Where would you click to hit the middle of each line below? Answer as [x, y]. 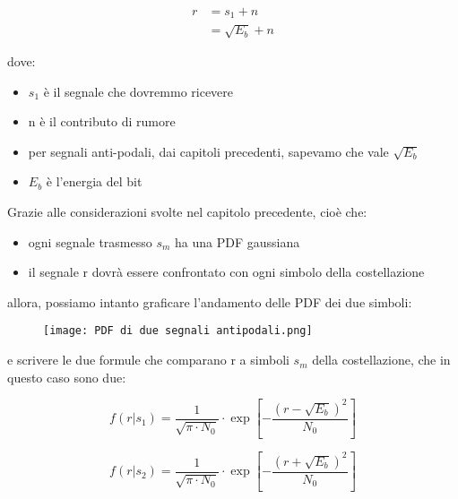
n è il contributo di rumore [102, 121]
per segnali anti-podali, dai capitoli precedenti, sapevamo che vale [208, 151]
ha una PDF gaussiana [238, 241]
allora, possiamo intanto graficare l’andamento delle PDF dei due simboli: [210, 301]
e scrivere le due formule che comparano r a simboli [148, 360]
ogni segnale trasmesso [90, 241]
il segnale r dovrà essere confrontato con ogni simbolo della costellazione [226, 272]
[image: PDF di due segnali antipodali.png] [178, 331]
